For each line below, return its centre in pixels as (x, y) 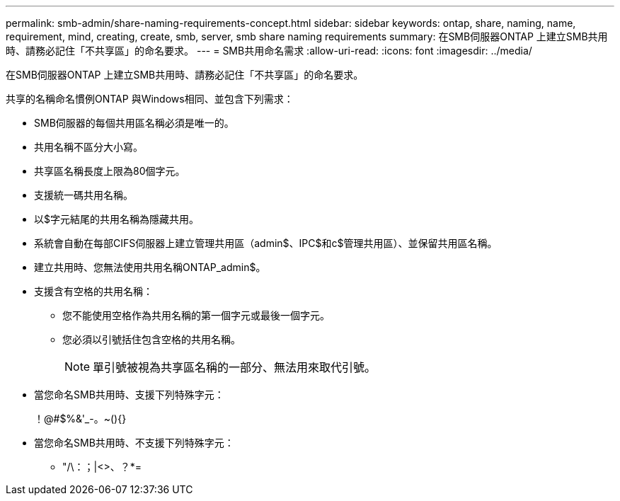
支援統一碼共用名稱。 (84, 195)
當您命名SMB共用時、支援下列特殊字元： (129, 395)
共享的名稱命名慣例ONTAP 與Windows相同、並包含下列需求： (150, 99)
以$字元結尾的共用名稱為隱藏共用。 (116, 219)
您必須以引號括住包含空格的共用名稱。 (151, 339)
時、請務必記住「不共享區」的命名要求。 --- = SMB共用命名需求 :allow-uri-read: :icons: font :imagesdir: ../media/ (269, 51)
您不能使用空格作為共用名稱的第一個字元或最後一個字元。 (196, 315)
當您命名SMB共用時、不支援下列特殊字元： (134, 443)
